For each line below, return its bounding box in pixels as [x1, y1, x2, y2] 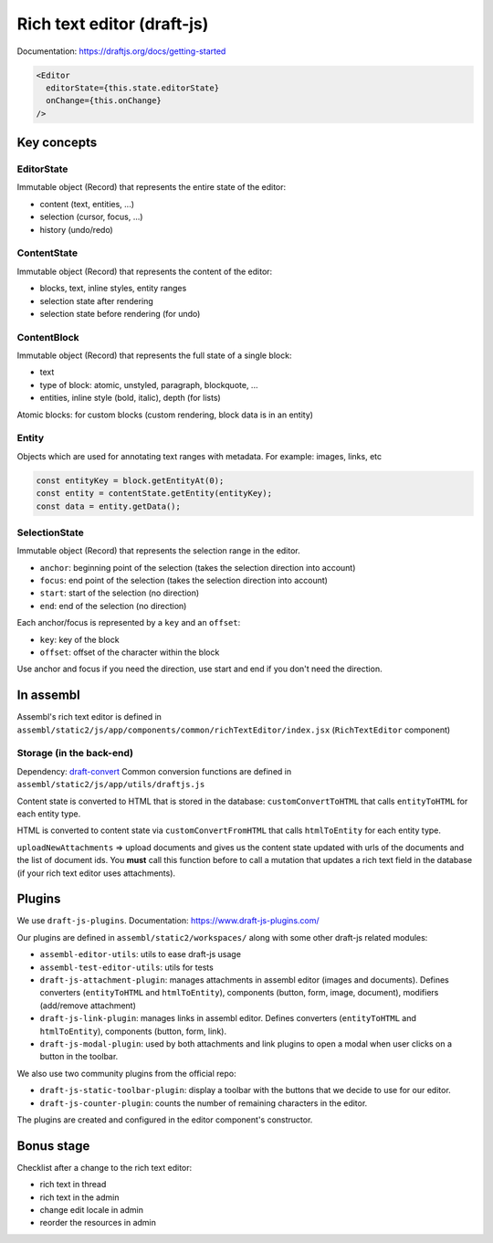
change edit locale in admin [39, 1205, 143, 1216]
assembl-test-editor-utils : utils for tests [39, 962, 214, 973]
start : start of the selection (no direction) [39, 587, 200, 598]
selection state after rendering [39, 295, 154, 306]
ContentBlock [16, 331, 79, 343]
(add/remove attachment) [39, 1000, 137, 1011]
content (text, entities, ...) [39, 198, 135, 209]
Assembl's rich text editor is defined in [16, 711, 162, 722]
